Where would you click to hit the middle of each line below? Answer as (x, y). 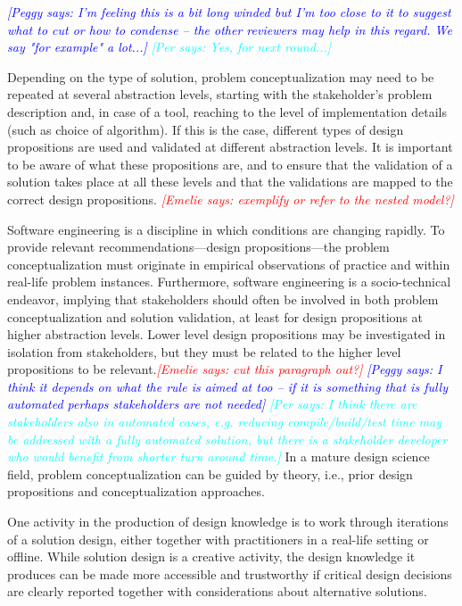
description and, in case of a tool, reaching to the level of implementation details (227, 111)
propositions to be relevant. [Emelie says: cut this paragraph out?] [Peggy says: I (225, 369)
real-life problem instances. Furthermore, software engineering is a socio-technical (229, 282)
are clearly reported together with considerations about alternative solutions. (217, 591)
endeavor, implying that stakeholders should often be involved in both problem (223, 299)
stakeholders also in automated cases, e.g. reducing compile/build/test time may (225, 422)
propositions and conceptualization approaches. (136, 491)
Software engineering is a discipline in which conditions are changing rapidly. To (226, 229)
